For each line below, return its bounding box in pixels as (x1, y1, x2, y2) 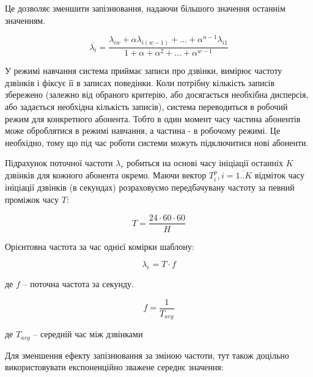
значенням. (5, 13, 46, 26)
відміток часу (254, 168, 304, 181)
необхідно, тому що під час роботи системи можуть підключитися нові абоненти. (5, 136, 309, 148)
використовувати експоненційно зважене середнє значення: (5, 361, 224, 373)
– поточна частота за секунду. (23, 277, 134, 290)
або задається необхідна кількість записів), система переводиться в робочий (5, 100, 288, 112)
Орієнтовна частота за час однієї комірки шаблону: (5, 240, 194, 252)
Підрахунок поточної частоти (5, 156, 113, 169)
